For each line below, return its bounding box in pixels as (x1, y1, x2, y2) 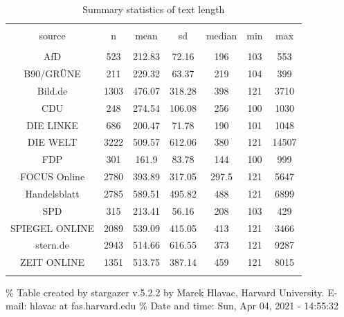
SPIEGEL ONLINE (10, 220, 95, 235)
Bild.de (37, 83, 68, 97)
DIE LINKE (26, 117, 78, 132)
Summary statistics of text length (82, 2, 225, 16)
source (39, 28, 66, 43)
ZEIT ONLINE (19, 255, 85, 269)
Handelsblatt (25, 186, 80, 200)
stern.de (35, 238, 69, 252)
